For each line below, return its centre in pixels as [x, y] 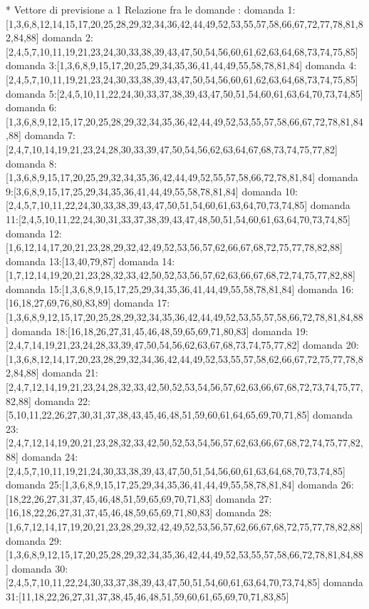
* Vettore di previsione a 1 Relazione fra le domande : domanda [145, 9]
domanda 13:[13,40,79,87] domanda [82, 261]
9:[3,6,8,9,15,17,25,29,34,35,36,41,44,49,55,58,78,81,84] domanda [144, 191]
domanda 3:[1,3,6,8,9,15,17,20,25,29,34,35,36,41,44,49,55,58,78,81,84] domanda [176, 65]
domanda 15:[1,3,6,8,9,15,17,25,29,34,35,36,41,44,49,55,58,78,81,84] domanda [172, 288]
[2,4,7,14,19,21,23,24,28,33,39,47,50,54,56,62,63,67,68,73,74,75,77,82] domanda [174, 345]
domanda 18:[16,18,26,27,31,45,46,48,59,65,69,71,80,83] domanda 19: [160, 331]
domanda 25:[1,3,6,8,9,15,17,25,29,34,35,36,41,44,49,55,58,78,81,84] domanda [172, 485]
